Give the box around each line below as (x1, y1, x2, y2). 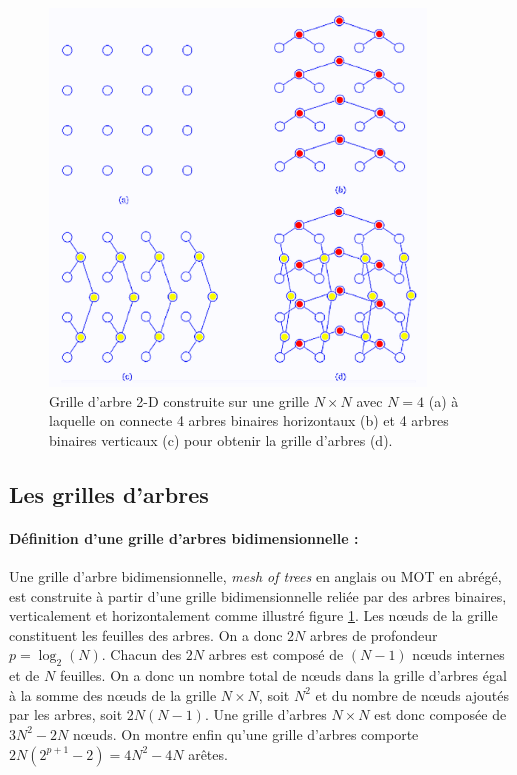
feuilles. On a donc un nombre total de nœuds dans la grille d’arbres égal (59, 665, 507, 686)
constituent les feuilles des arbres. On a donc (9, 624, 283, 645)
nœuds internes (412, 644, 505, 665)
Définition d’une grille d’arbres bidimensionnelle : (9, 527, 359, 548)
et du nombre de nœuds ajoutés (315, 684, 510, 705)
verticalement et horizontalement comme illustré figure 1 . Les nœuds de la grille (9, 605, 498, 626)
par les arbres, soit (9, 704, 123, 725)
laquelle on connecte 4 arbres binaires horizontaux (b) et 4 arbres (49, 410, 449, 431)
